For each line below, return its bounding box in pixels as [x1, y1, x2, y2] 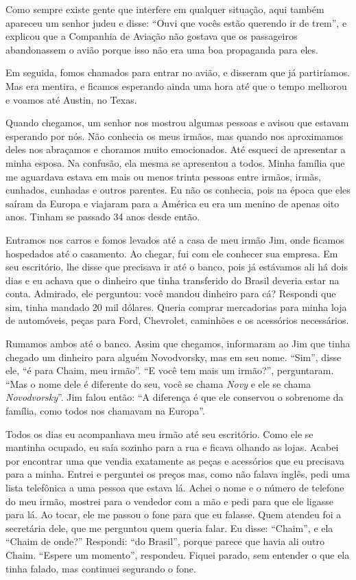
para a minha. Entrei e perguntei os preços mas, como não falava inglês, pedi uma [5, 467, 350, 481]
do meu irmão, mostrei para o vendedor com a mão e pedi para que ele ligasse [5, 494, 333, 508]
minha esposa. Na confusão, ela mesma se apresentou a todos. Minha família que [5, 155, 345, 170]
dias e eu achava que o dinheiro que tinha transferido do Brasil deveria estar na [5, 272, 340, 287]
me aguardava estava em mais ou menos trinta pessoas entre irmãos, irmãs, [5, 169, 321, 183]
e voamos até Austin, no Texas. [5, 92, 137, 106]
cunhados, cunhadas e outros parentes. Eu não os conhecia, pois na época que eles [5, 183, 351, 197]
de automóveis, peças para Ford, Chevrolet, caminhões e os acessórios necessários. [5, 313, 349, 327]
